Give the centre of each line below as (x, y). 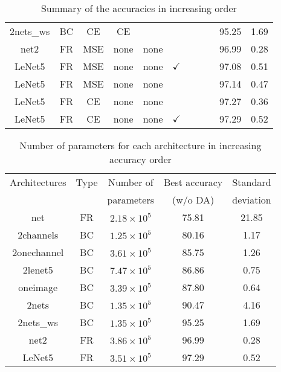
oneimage (38, 287)
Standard (252, 182)
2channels (38, 235)
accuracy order (140, 159)
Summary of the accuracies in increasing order (139, 8)
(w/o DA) (193, 200)
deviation (252, 200)
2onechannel (38, 252)
